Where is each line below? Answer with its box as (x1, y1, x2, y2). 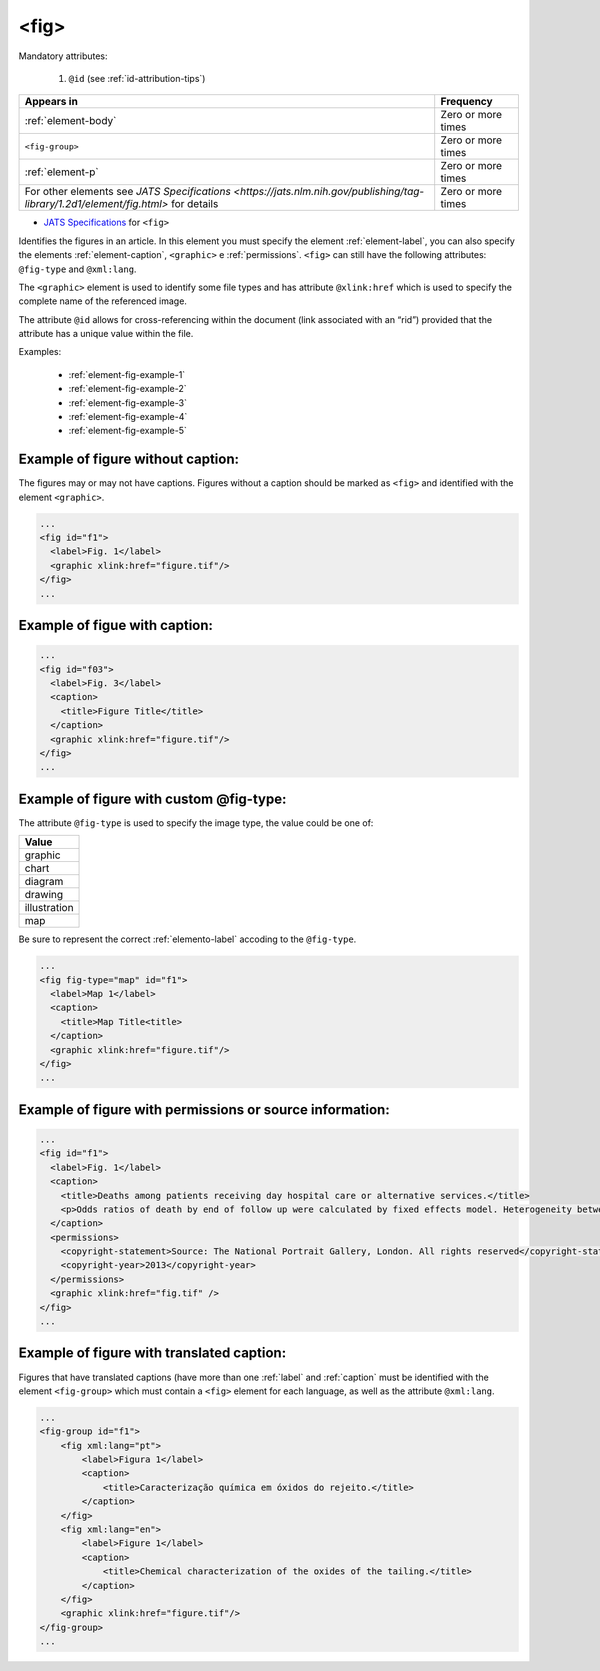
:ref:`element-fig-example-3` (68, 396, 187, 409)
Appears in (24, 95, 79, 109)
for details (170, 197, 219, 211)
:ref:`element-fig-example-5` (68, 425, 187, 437)
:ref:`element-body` (24, 114, 117, 128)
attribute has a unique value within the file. (18, 328, 194, 340)
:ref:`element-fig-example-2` (68, 383, 187, 395)
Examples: (18, 346, 62, 358)
